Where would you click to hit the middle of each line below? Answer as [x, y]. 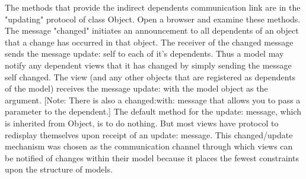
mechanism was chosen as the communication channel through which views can [149, 146]
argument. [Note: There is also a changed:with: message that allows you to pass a [153, 100]
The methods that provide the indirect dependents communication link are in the [153, 7]
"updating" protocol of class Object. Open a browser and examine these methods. [153, 19]
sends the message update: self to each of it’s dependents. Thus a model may [144, 53]
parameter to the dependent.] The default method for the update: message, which [153, 111]
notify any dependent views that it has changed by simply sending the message [148, 65]
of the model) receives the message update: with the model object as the [136, 88]
